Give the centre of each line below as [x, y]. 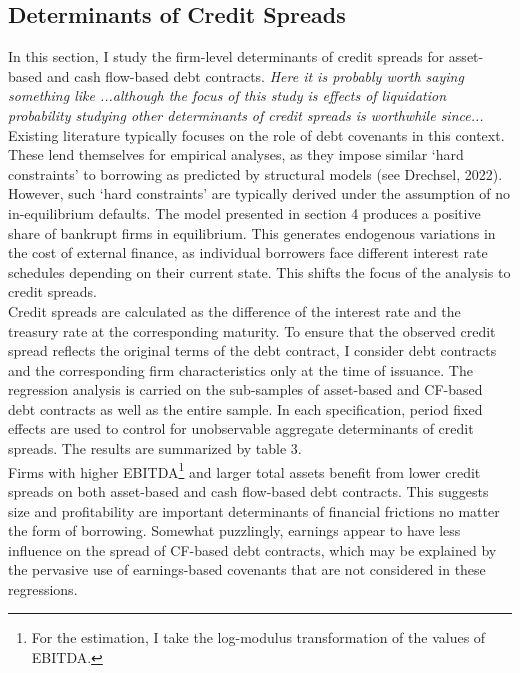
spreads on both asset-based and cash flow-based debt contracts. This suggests [248, 490]
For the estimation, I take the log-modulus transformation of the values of [258, 637]
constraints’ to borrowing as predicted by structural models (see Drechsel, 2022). [255, 173]
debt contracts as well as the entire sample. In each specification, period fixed [245, 408]
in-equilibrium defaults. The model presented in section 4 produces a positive [244, 212]
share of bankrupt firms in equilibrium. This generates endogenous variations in [252, 232]
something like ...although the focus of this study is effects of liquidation [227, 95]
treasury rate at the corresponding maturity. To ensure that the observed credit [252, 330]
